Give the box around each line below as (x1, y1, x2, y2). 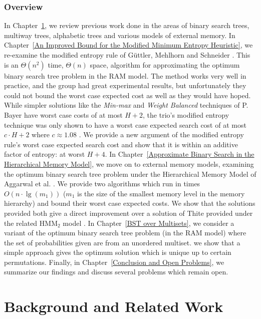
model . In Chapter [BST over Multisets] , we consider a (63, 217, 234, 228)
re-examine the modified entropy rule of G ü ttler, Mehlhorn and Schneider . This (4, 50, 250, 60)
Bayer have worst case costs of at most (4, 109, 123, 120)
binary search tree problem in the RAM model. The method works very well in (4, 70, 246, 81)
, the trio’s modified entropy (143, 109, 229, 120)
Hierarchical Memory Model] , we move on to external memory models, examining (4, 158, 254, 169)
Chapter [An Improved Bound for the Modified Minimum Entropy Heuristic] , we (4, 40, 253, 50)
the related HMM (4, 217, 58, 228)
